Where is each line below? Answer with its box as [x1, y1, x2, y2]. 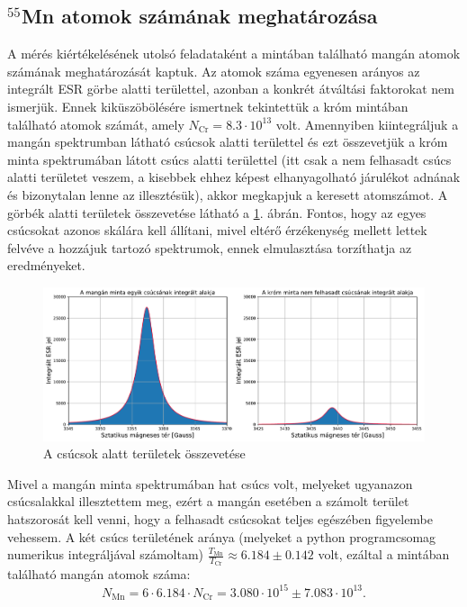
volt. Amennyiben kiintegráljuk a [275, 114, 459, 133]
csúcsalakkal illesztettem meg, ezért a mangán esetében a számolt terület [7, 492, 409, 511]
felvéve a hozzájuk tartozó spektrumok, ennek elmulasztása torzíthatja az [7, 238, 412, 257]
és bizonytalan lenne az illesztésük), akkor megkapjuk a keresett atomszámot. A [7, 185, 448, 204]
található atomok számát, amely [7, 114, 184, 133]
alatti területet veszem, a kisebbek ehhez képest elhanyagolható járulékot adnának [7, 168, 461, 186]
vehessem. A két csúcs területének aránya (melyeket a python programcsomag [7, 527, 436, 546]
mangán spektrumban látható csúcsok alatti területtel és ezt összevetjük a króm [7, 132, 448, 151]
